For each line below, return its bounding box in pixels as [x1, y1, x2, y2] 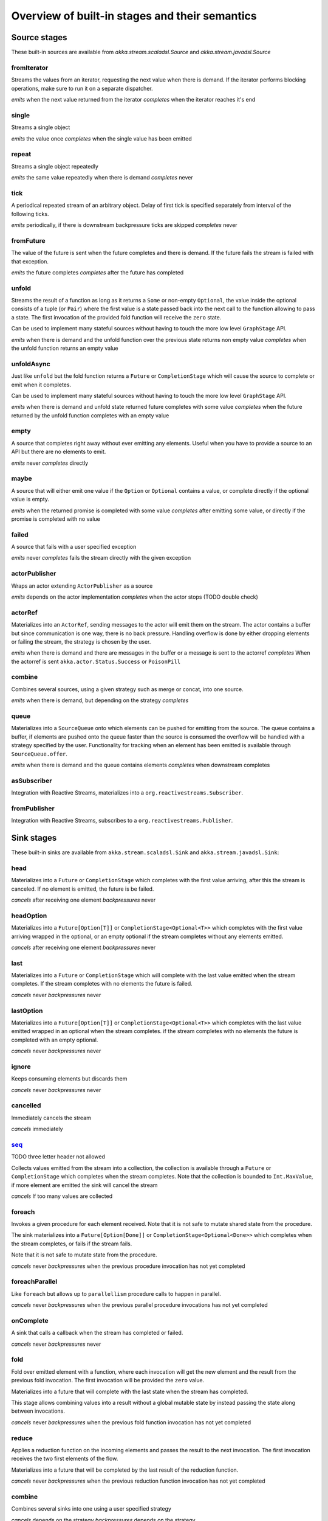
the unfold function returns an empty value [11, 344, 118, 352]
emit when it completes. [11, 381, 72, 388]
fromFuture [11, 236, 46, 245]
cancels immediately [11, 1126, 63, 1133]
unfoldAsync [11, 360, 51, 368]
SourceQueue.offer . [11, 750, 68, 757]
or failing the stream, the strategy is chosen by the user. [11, 638, 151, 645]
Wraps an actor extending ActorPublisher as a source [11, 582, 153, 590]
